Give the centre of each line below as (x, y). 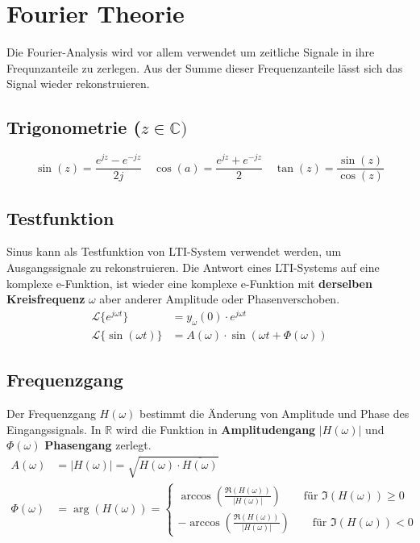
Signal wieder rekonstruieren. (78, 84)
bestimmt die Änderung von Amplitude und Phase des (274, 413)
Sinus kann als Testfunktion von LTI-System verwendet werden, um (174, 251)
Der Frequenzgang (51, 413)
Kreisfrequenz (46, 299)
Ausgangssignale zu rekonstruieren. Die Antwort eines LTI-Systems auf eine (193, 267)
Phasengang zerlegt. (98, 445)
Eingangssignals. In (54, 429)
